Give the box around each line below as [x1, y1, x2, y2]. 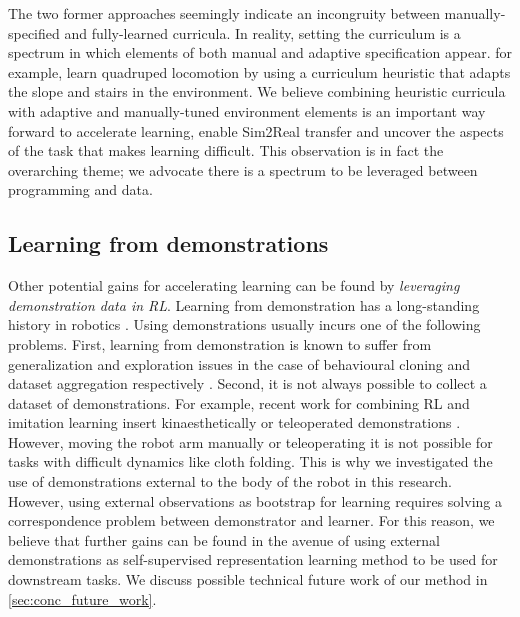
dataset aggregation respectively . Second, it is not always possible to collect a [8, 373, 487, 394]
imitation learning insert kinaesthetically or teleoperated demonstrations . [8, 412, 461, 433]
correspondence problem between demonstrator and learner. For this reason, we [8, 510, 495, 531]
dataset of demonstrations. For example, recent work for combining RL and [8, 392, 470, 413]
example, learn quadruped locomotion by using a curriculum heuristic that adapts [8, 61, 511, 82]
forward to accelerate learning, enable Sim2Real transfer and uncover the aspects [8, 120, 504, 141]
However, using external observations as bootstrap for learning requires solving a [8, 490, 502, 511]
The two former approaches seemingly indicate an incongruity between [8, 3, 440, 23]
